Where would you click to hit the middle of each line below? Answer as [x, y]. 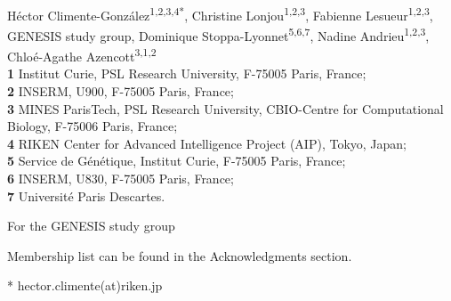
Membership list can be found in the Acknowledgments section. [180, 255]
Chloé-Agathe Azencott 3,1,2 [82, 55]
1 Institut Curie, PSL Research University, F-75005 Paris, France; [187, 73]
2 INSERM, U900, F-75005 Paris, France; [121, 90]
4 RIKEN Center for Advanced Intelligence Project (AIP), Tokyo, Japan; [207, 143]
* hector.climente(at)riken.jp [85, 285]
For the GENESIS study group [91, 226]
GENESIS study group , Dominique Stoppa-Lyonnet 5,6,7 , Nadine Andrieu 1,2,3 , [218, 34]
